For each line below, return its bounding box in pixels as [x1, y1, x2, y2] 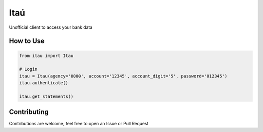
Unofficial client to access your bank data [9, 24, 93, 30]
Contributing [9, 108, 49, 116]
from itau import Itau [19, 53, 74, 58]
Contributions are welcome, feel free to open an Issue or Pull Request [9, 121, 149, 127]
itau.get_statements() [19, 94, 74, 99]
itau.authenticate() [19, 80, 68, 86]
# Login [19, 66, 38, 72]
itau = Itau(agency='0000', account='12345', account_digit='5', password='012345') [19, 73, 227, 79]
